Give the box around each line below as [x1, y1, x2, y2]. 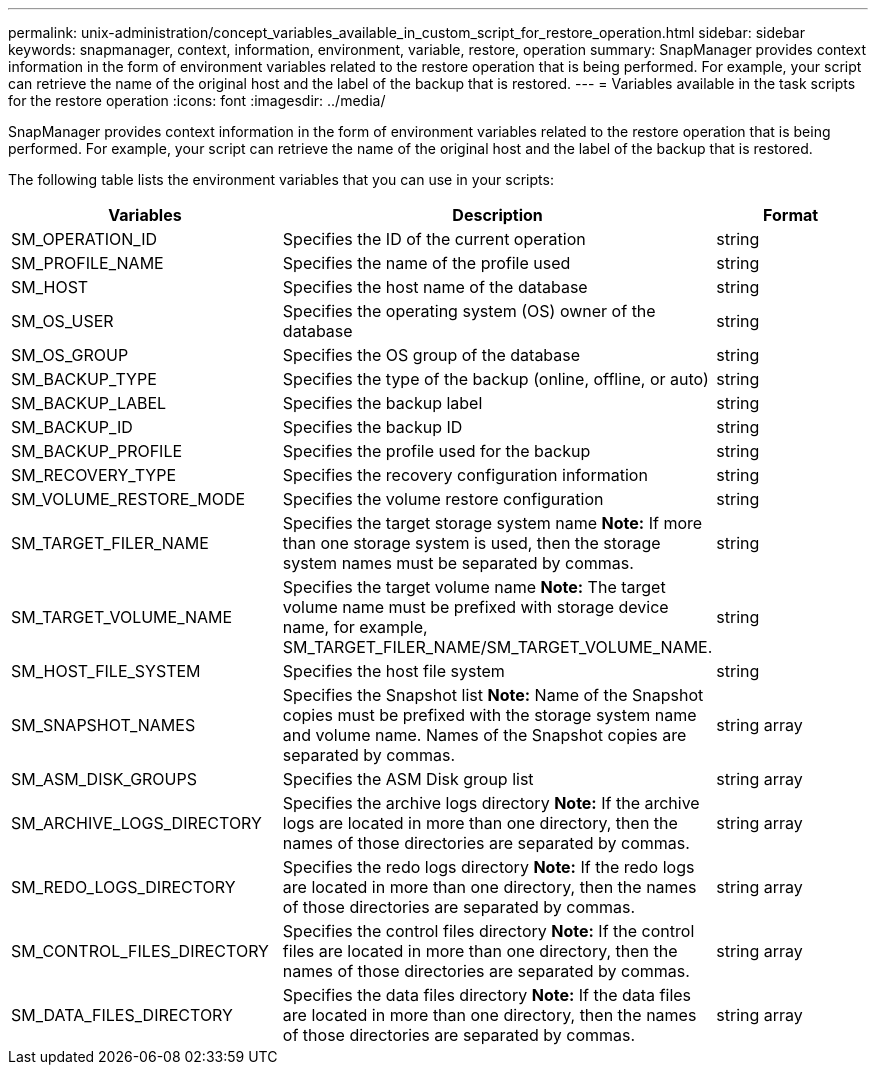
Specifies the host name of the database [282, 277, 588, 297]
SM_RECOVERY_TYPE [11, 465, 177, 485]
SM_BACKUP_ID [11, 417, 133, 437]
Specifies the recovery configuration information [282, 465, 648, 485]
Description [452, 205, 543, 225]
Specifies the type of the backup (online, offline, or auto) [282, 369, 709, 389]
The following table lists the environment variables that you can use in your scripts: [8, 171, 554, 188]
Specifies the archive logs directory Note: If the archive [282, 793, 700, 813]
